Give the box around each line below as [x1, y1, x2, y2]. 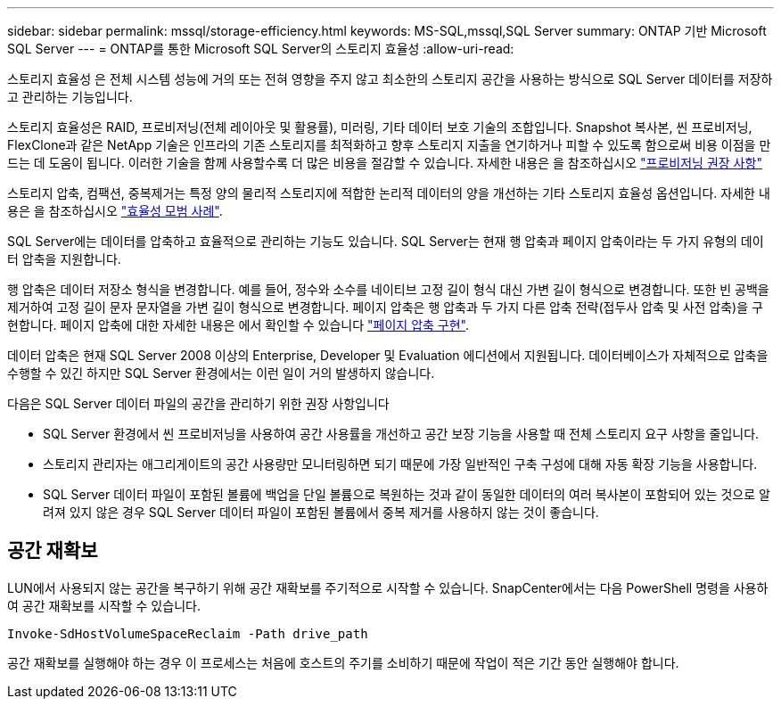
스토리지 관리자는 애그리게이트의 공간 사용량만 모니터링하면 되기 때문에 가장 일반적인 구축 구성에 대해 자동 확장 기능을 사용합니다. [43, 456, 758, 472]
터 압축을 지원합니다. [7, 251, 121, 267]
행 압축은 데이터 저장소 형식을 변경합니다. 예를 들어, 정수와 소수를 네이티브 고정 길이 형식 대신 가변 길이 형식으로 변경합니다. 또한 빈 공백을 [7, 282, 769, 297]
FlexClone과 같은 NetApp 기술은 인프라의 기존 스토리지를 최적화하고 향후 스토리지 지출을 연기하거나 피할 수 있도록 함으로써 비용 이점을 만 [7, 137, 771, 152]
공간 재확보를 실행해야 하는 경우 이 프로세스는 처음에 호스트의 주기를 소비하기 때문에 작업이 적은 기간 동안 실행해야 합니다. [7, 654, 679, 670]
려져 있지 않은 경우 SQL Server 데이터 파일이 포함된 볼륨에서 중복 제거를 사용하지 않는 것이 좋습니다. [43, 505, 599, 520]
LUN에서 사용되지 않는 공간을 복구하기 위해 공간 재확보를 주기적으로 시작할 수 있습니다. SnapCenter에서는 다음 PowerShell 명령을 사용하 [7, 579, 769, 595]
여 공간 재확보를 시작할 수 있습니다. [7, 597, 201, 613]
